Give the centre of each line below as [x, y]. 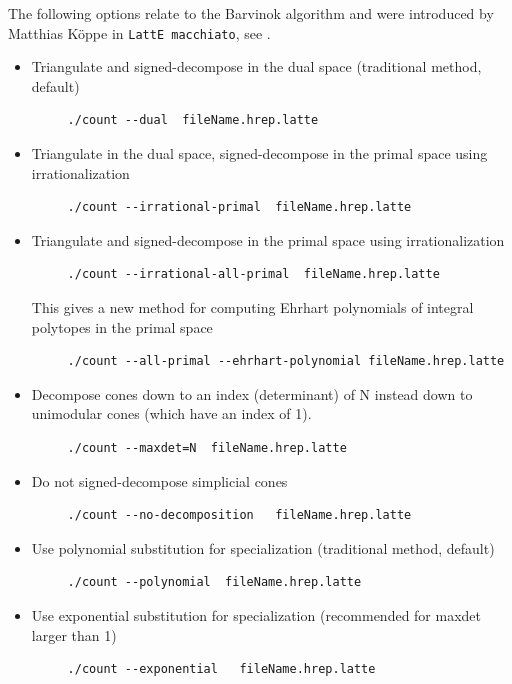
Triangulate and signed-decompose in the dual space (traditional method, [256, 66]
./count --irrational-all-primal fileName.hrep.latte [253, 274]
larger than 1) [74, 634]
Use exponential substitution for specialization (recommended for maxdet [256, 614]
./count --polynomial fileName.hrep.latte [214, 582]
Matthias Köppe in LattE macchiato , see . [139, 32]
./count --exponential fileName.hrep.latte [221, 669]
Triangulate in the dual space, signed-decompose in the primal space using [259, 153]
